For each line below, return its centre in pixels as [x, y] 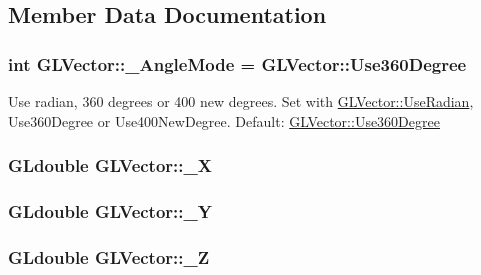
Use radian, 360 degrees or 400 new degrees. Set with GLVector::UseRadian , [241, 101]
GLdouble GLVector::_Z [109, 256]
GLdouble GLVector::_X [110, 165]
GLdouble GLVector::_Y [110, 210]
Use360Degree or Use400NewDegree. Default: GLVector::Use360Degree [224, 120]
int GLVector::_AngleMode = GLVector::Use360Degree [237, 63]
